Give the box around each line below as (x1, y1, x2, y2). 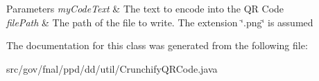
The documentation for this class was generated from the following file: (6, 38, 308, 53)
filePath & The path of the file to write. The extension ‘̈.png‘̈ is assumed (6, 15, 313, 29)
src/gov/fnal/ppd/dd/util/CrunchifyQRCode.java (6, 61, 218, 75)
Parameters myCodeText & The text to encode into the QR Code (6, 1, 284, 15)
